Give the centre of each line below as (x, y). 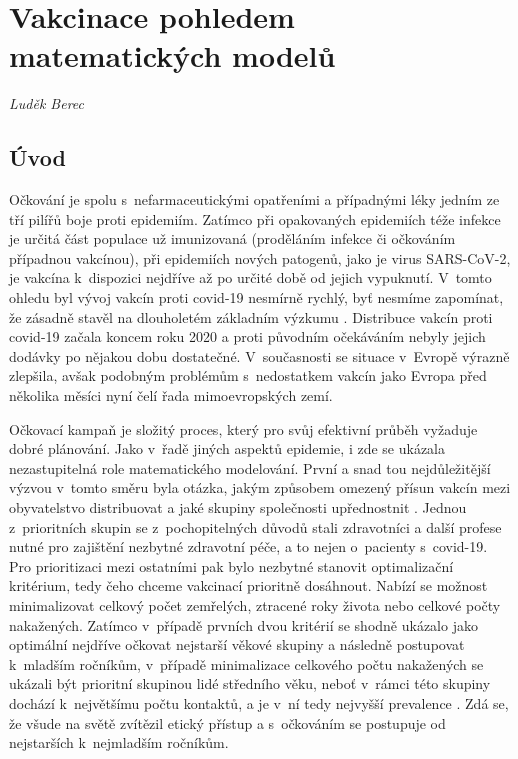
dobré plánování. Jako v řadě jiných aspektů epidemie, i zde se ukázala (227, 448)
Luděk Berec (46, 103)
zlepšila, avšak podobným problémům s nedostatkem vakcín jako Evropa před (248, 375)
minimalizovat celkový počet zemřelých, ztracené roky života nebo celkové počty (255, 604)
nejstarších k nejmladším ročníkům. (119, 742)
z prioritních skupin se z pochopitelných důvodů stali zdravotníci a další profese (255, 526)
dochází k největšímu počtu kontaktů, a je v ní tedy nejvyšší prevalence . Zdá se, (259, 702)
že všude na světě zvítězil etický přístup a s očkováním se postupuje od (227, 722)
